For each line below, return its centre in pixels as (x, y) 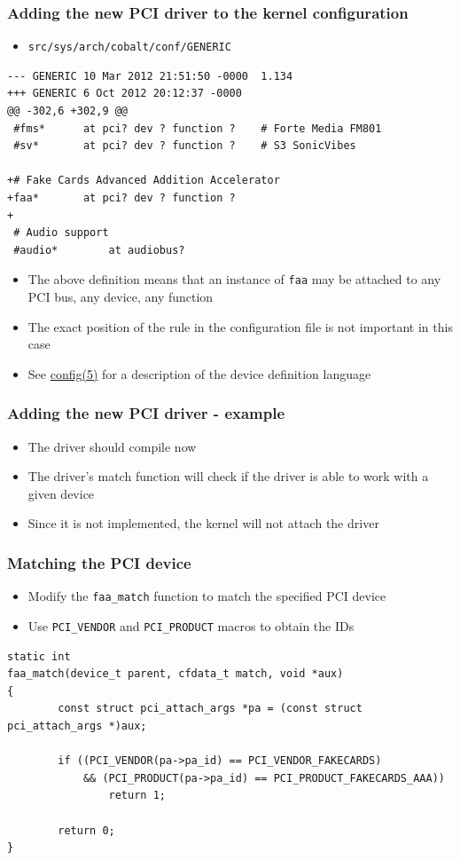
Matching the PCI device (99, 562)
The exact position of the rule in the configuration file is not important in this (240, 326)
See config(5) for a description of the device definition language (199, 373)
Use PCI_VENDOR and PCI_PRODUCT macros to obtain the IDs (191, 625)
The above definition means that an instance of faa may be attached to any (234, 279)
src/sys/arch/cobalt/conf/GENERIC (129, 47)
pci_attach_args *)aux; (77, 726)
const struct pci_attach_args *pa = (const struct (210, 709)
